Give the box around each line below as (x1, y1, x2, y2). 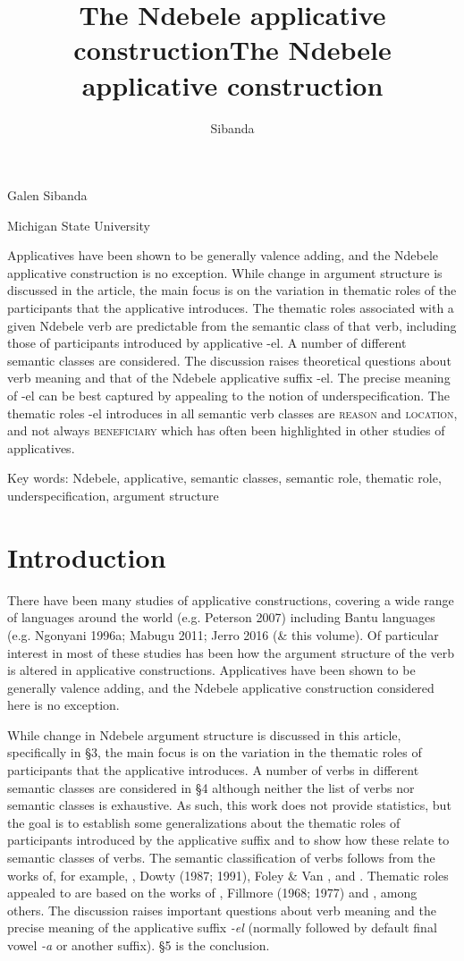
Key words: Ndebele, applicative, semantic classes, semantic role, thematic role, (7, 468, 442, 487)
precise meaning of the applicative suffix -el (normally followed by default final (7, 918, 437, 937)
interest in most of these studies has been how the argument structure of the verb (7, 643, 455, 662)
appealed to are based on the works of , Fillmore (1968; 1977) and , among (7, 883, 418, 902)
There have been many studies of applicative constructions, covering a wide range (7, 590, 454, 609)
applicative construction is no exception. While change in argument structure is (7, 263, 443, 282)
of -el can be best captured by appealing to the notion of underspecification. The (7, 386, 450, 405)
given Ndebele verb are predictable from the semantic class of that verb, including (7, 316, 457, 334)
